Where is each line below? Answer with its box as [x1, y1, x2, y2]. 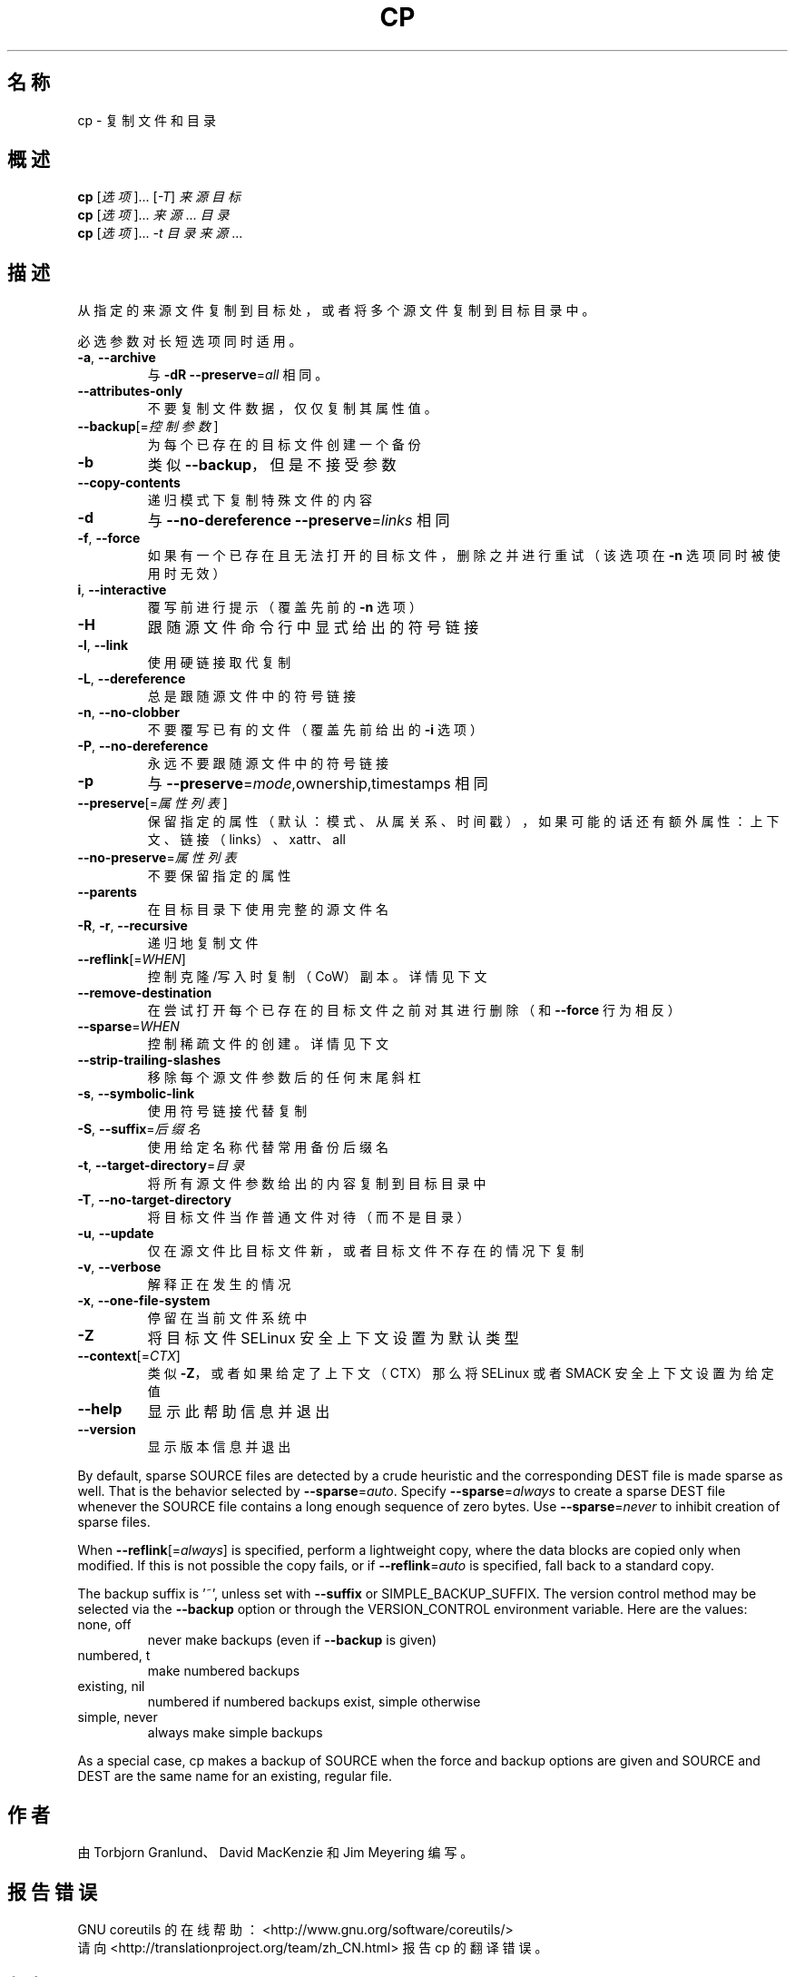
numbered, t [77, 1647, 151, 1664]
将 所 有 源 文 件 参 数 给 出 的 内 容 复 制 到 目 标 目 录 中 [147, 1175, 486, 1192]
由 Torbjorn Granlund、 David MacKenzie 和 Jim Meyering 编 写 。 [77, 1844, 474, 1861]
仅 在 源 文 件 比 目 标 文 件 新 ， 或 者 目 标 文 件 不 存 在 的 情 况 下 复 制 [147, 1243, 584, 1259]
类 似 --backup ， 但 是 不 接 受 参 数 [147, 456, 397, 475]
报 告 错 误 [7, 1880, 97, 1903]
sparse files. [77, 1514, 151, 1530]
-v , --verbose [77, 1259, 162, 1275]
